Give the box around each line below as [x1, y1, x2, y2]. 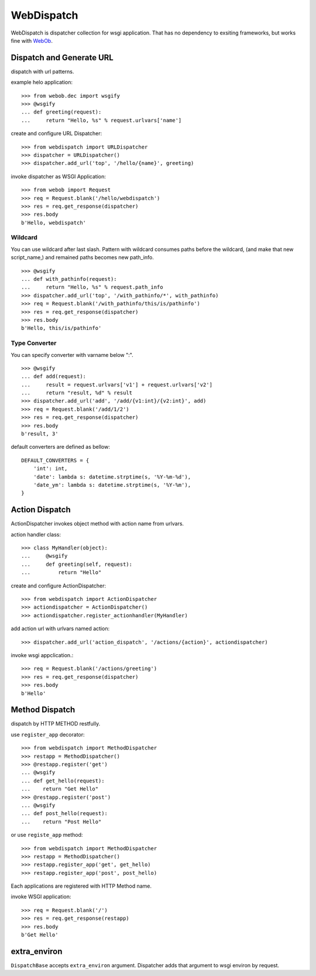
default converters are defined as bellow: [11, 444, 111, 451]
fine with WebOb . [11, 37, 53, 44]
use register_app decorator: [11, 731, 85, 738]
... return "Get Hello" [21, 786, 99, 792]
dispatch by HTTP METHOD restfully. [11, 720, 101, 727]
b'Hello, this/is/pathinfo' [21, 325, 102, 332]
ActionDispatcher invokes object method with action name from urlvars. [11, 520, 184, 527]
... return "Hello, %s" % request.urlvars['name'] [21, 117, 182, 123]
